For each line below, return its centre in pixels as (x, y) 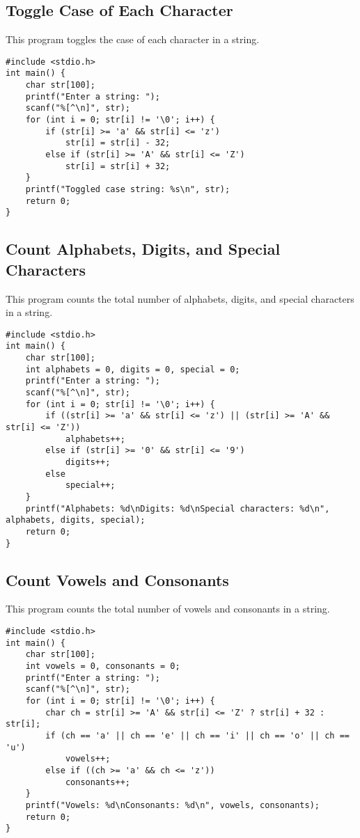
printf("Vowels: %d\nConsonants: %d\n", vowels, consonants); (173, 805)
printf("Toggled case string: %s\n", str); (128, 190)
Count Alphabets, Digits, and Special (143, 249)
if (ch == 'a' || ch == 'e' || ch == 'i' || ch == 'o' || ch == (197, 735)
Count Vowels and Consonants (117, 579)
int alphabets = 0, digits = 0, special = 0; (133, 369)
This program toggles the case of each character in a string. (133, 39)
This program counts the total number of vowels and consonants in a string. (168, 609)
